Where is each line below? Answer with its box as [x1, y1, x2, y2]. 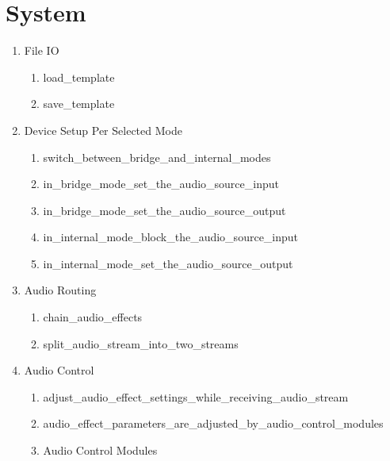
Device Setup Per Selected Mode [24, 121, 182, 138]
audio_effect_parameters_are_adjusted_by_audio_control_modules [43, 415, 384, 432]
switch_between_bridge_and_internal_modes [43, 148, 271, 165]
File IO [24, 42, 59, 59]
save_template [43, 95, 115, 112]
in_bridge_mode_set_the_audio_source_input [43, 175, 279, 192]
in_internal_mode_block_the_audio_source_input [43, 229, 299, 245]
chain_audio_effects [43, 309, 143, 325]
